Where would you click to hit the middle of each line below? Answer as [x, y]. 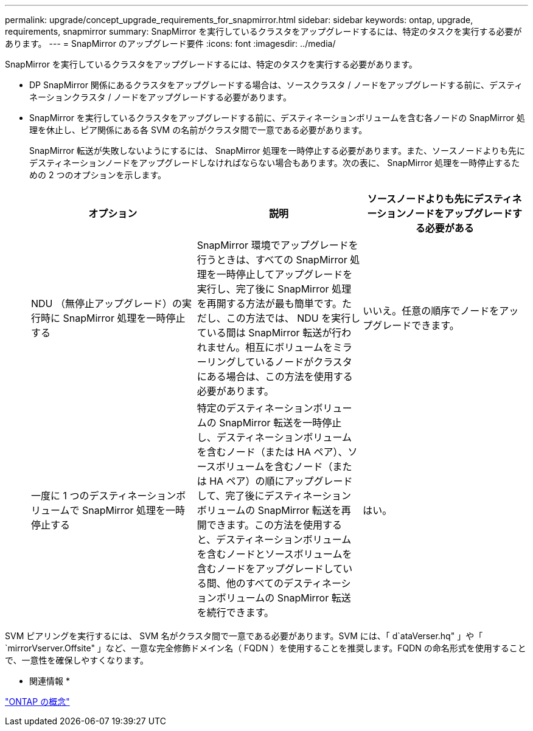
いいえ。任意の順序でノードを [431, 311]
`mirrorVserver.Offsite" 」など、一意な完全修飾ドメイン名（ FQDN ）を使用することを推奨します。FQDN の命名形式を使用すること [266, 648]
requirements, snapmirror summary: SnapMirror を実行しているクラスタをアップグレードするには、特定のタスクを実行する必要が [263, 31]
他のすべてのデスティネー [284, 583]
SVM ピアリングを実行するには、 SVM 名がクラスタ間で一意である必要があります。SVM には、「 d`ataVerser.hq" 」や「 [244, 636]
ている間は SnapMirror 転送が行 [269, 333]
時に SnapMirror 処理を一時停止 [113, 318]
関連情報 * [50, 681]
